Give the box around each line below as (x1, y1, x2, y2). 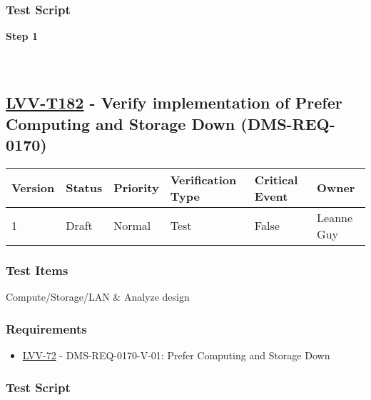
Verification (170, 171, 237, 188)
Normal (113, 217, 151, 234)
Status (66, 179, 103, 196)
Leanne (317, 209, 353, 226)
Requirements (6, 319, 87, 337)
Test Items (6, 261, 68, 279)
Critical (254, 171, 298, 188)
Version (11, 179, 55, 196)
